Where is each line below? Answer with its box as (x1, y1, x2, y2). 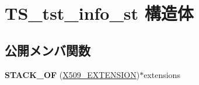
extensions (144, 68, 180, 80)
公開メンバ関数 (5, 41, 90, 59)
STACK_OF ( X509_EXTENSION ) (5, 68, 140, 80)
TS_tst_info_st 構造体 (5, 1, 194, 25)
